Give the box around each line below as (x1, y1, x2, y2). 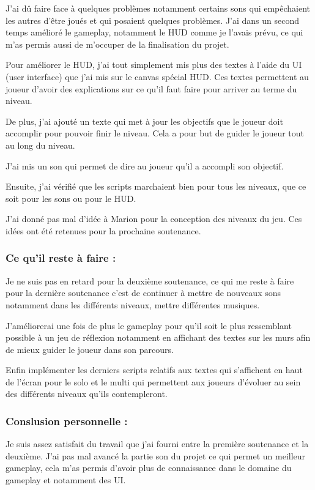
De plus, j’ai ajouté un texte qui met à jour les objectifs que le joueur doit (6, 114, 283, 127)
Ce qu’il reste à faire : (6, 250, 116, 265)
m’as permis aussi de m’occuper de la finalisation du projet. (6, 37, 229, 50)
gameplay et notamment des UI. (6, 473, 126, 486)
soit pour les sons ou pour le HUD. (6, 191, 136, 204)
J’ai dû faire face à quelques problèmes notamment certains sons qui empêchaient (6, 2, 311, 14)
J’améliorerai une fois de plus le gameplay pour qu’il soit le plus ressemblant (6, 319, 292, 332)
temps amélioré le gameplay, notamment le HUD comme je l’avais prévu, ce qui (6, 26, 303, 39)
